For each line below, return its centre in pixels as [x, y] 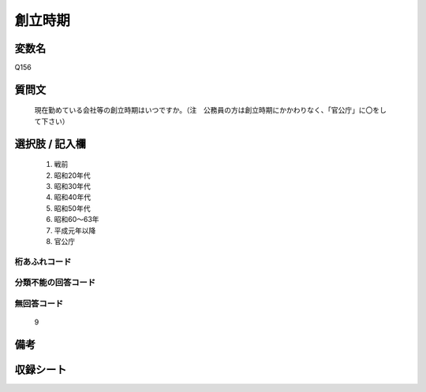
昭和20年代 [72, 175]
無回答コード [39, 303]
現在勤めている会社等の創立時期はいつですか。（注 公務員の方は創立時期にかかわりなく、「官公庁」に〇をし [210, 110]
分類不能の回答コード [55, 283]
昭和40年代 [72, 198]
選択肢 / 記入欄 [50, 144]
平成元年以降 [75, 230]
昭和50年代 [72, 208]
